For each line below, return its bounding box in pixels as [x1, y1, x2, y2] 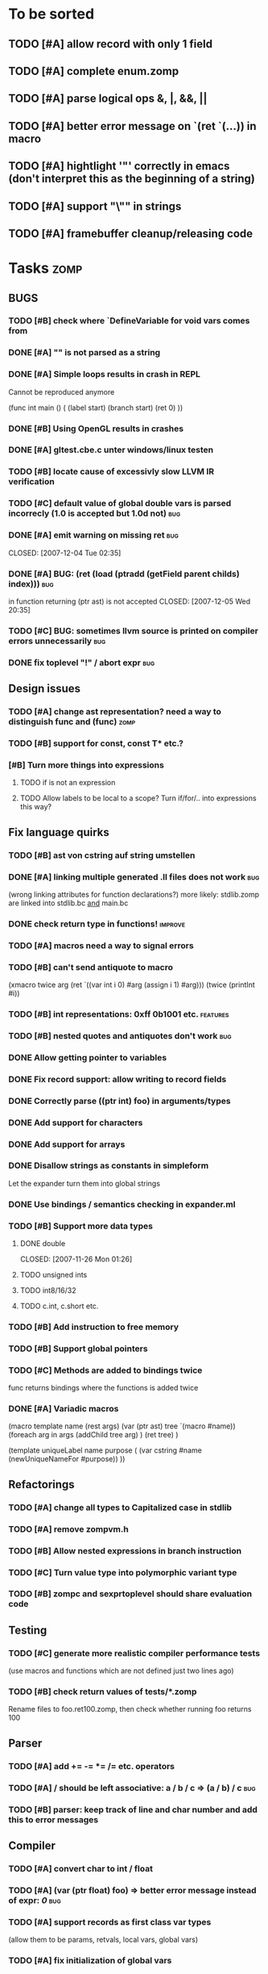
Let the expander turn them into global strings [8, 1178, 161, 1188]
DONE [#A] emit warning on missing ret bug [8, 529, 179, 541]
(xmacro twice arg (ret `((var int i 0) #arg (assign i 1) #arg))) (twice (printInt [8, 980, 255, 989]
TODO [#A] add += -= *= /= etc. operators [8, 1760, 175, 1771]
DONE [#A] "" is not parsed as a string [8, 347, 161, 358]
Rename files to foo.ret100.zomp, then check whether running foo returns [8, 1704, 252, 1714]
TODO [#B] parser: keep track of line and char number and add [8, 1804, 258, 1815]
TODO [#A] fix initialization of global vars [8, 1955, 172, 1966]
